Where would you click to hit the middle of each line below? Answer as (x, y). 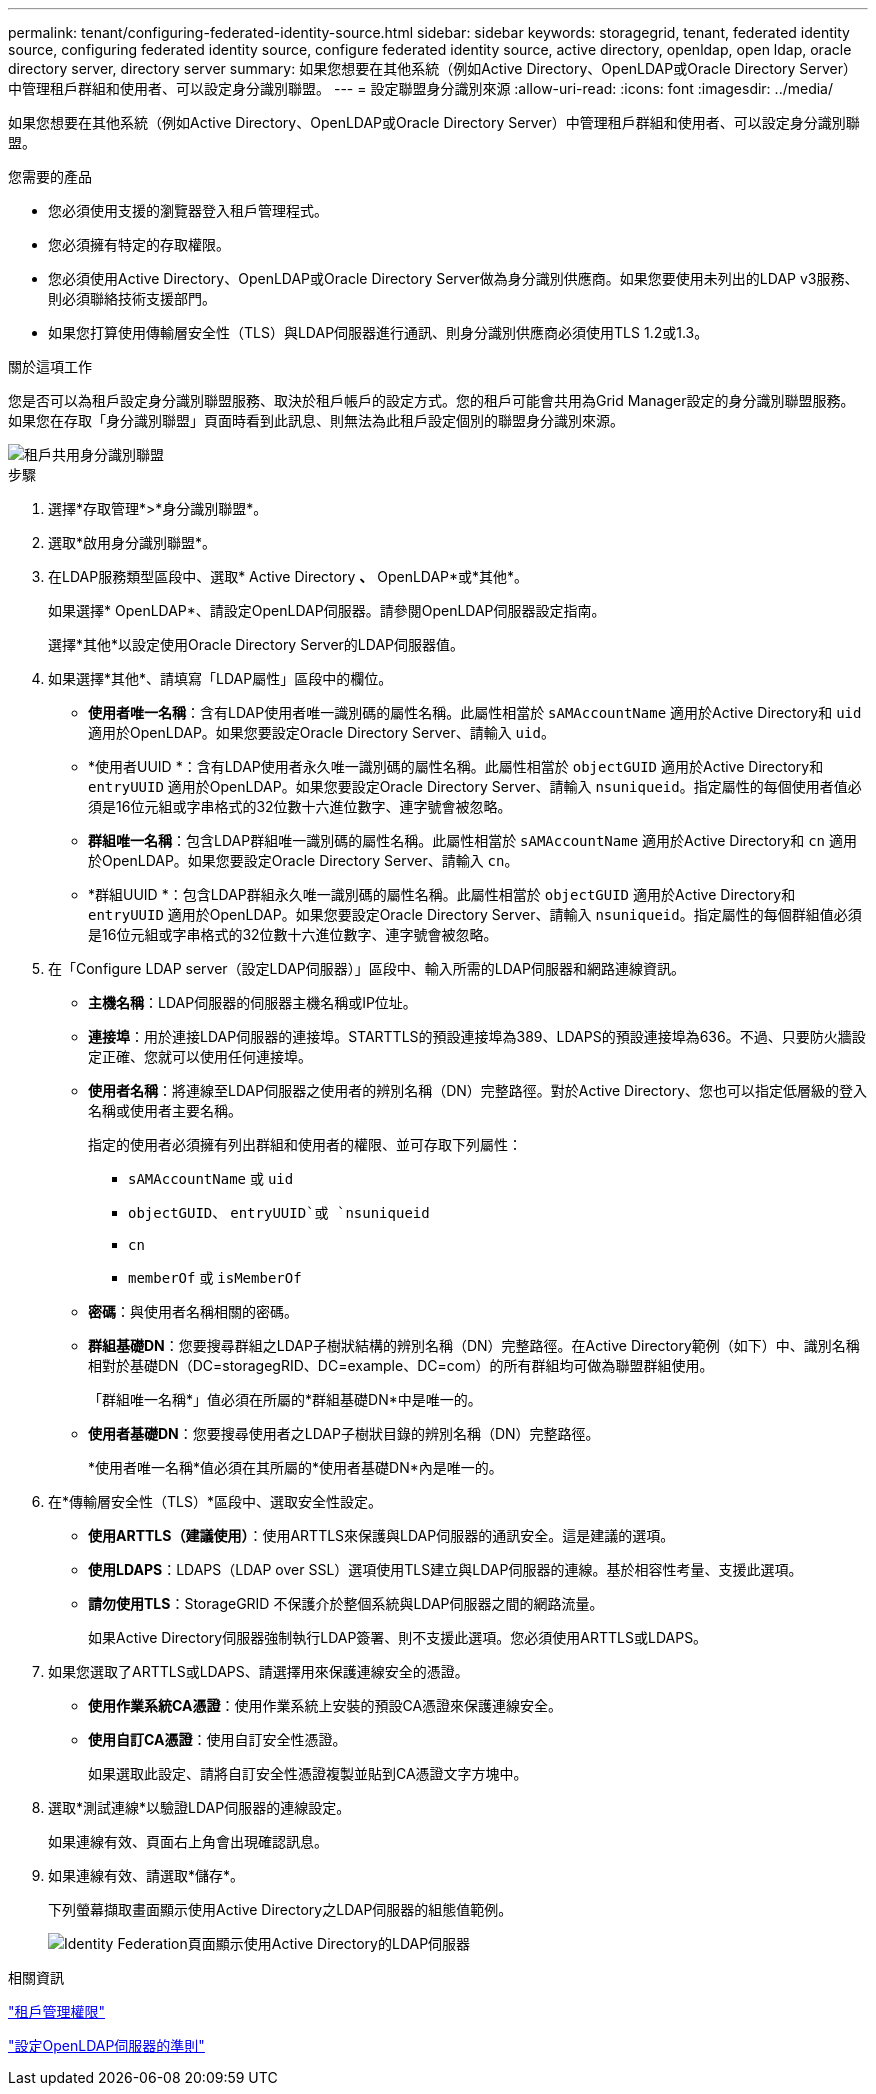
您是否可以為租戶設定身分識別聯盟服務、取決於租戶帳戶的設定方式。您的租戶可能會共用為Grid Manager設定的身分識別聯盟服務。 (431, 400)
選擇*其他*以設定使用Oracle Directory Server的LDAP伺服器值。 (256, 644)
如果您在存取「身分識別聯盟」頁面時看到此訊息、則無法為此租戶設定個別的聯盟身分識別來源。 (316, 420)
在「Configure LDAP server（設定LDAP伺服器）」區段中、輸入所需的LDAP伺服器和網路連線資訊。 (366, 968)
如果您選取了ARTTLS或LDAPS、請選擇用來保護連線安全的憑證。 (258, 1671)
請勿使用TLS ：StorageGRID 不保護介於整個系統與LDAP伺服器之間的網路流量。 (346, 1603)
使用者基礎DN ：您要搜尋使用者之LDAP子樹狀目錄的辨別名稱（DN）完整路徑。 (344, 1433)
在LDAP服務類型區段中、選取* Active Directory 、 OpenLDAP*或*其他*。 (288, 576)
